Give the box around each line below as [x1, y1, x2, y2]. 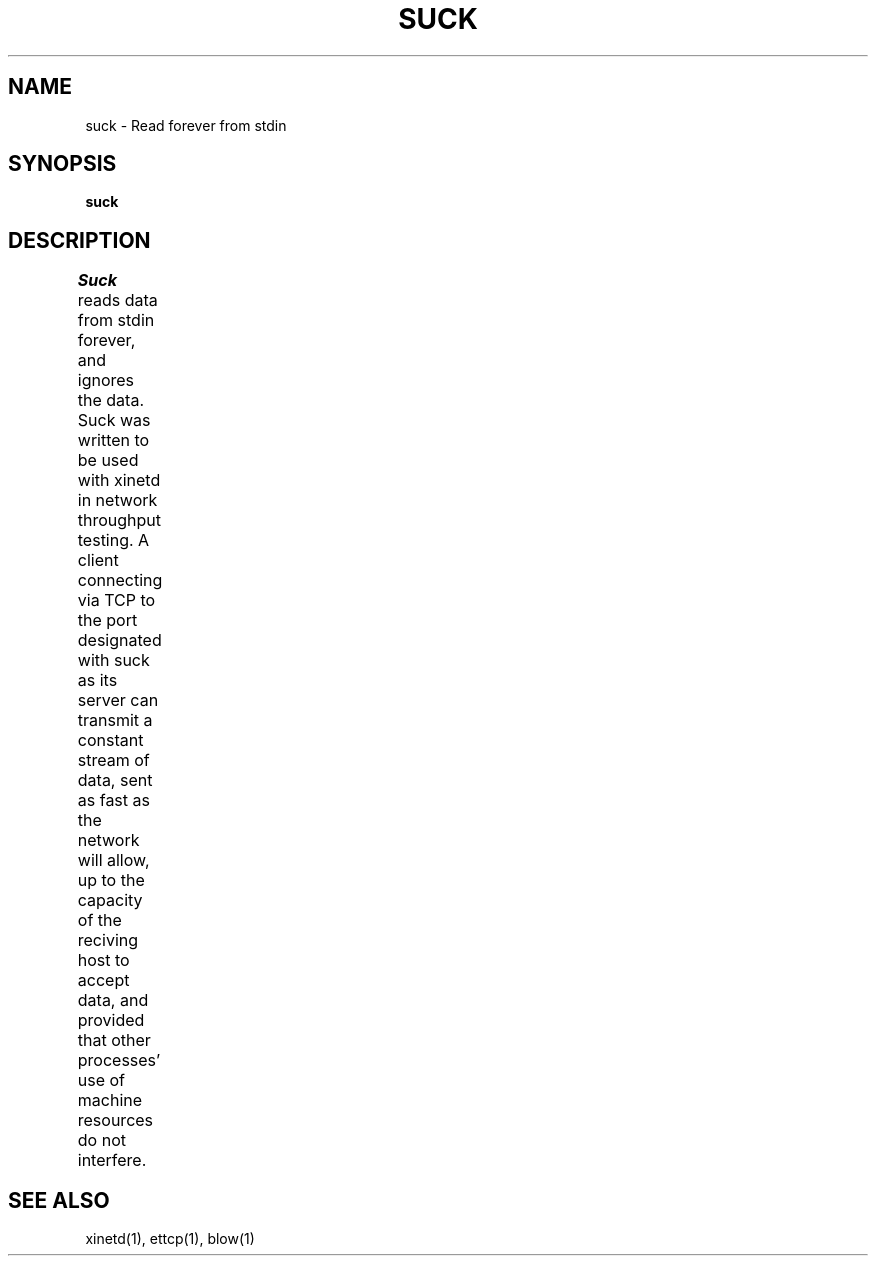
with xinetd [77, 470, 161, 491]
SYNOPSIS [8, 151, 117, 177]
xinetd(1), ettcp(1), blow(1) [85, 1230, 255, 1248]
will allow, [77, 850, 150, 871]
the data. [77, 390, 144, 411]
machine [77, 1090, 143, 1111]
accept [77, 970, 130, 991]
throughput [77, 510, 162, 531]
